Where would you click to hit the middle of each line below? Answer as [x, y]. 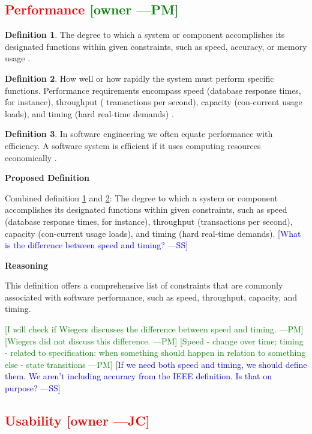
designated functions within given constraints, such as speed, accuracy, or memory [156, 46]
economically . [31, 157]
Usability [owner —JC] [77, 420]
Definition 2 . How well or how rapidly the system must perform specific [139, 78]
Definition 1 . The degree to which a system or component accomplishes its [145, 35]
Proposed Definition [47, 178]
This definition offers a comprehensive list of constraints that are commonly [144, 285]
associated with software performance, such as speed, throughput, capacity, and [151, 297]
